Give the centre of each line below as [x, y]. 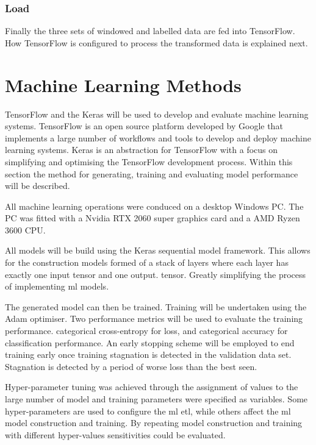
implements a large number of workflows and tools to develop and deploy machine [158, 137]
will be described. [38, 186]
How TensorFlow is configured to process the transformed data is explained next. [156, 42]
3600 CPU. [25, 230]
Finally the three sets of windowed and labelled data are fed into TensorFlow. [150, 31]
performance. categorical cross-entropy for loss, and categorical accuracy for [146, 331]
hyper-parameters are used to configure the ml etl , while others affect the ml [148, 411]
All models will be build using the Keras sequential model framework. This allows [158, 250]
